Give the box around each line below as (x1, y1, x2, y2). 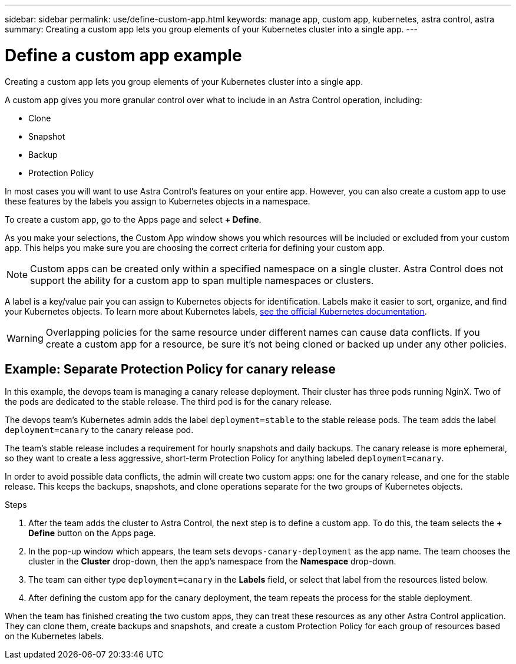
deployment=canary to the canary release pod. (5, 425, 194, 435)
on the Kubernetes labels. (5, 631, 104, 642)
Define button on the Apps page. (28, 528, 156, 539)
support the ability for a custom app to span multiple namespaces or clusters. (30, 274, 374, 286)
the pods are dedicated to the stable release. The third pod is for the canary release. (5, 397, 332, 407)
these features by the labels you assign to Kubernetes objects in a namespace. (5, 196, 310, 206)
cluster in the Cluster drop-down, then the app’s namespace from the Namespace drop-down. (28, 556, 396, 567)
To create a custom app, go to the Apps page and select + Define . (5, 214, 262, 224)
